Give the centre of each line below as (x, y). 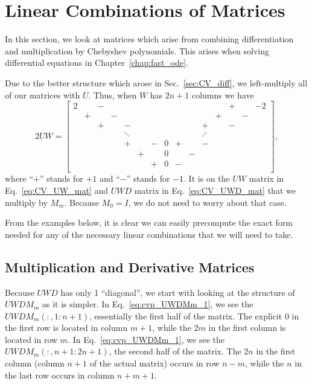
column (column (35, 363)
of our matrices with (43, 94)
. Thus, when (113, 94)
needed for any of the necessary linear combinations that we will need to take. (149, 234)
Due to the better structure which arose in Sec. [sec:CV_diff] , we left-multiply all (156, 82)
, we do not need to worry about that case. (207, 202)
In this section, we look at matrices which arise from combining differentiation (149, 39)
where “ (19, 178)
